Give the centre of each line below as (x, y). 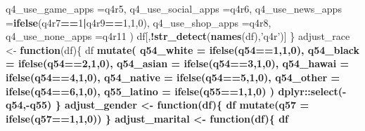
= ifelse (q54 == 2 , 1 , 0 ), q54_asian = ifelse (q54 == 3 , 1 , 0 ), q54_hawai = (177, 63)
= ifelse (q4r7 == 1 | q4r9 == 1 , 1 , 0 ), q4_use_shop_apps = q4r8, (139, 22)
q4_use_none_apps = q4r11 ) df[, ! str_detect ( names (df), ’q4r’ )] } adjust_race (178, 36)
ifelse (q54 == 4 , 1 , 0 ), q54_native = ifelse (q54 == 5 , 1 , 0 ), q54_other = (173, 77)
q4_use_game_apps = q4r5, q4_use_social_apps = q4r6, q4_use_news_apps (174, 8)
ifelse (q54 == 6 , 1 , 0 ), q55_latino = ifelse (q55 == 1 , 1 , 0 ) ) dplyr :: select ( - (176, 91)
